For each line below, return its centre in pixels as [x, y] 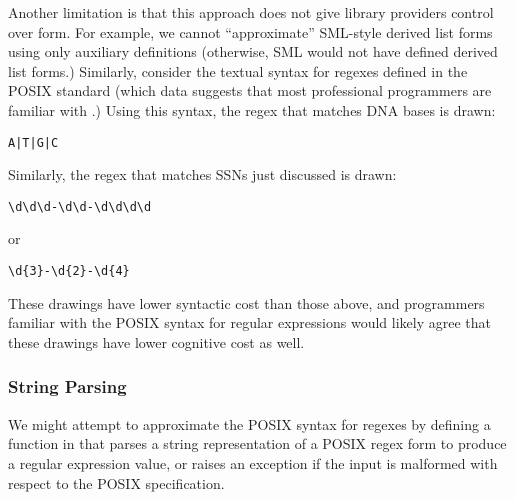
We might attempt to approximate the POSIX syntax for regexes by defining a [249, 423]
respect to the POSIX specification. [116, 482]
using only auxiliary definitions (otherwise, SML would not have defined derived [253, 51]
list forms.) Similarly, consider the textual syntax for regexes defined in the [238, 70]
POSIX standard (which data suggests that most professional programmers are [250, 90]
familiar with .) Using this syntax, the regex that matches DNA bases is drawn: [252, 109]
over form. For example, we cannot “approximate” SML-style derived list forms [250, 31]
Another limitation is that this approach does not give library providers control [251, 12]
